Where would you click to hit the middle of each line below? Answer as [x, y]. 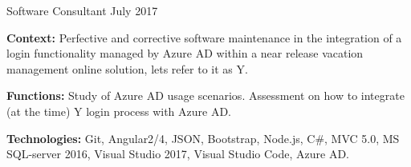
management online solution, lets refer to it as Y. [127, 68]
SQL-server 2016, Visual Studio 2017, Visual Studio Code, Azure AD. [178, 154]
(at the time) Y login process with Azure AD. [119, 111]
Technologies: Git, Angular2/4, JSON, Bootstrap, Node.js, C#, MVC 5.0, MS [203, 138]
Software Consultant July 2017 [82, 10]
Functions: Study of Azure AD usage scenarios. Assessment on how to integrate [205, 95]
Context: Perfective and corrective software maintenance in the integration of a [204, 37]
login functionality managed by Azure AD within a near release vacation [185, 53]
